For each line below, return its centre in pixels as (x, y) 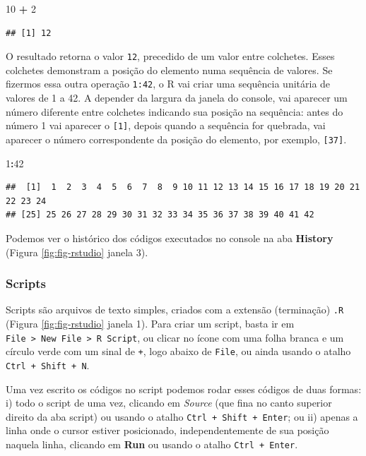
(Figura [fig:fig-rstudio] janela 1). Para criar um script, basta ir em (150, 324)
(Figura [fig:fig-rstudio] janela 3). (77, 252)
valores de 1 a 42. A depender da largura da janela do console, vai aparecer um (177, 98)
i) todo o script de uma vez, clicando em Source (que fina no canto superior (169, 403)
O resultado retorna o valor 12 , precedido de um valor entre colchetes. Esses (170, 56)
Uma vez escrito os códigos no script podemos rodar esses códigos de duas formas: (184, 389)
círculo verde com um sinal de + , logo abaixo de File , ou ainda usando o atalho (178, 351)
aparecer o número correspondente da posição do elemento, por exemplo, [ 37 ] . (176, 139)
